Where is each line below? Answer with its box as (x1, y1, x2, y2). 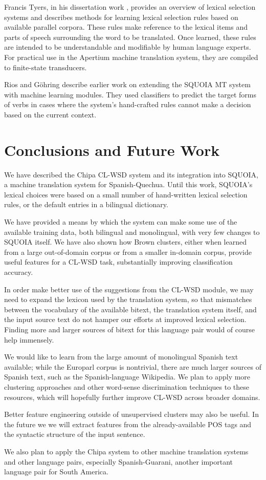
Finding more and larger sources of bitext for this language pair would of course (4, 324, 255, 334)
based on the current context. (4, 109, 97, 119)
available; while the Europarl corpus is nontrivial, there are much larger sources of (4, 361, 261, 372)
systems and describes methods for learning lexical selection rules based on (4, 11, 238, 22)
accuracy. (4, 267, 33, 277)
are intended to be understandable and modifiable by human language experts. (4, 42, 251, 52)
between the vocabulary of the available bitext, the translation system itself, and (4, 304, 257, 314)
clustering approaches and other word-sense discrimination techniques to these (4, 381, 250, 392)
